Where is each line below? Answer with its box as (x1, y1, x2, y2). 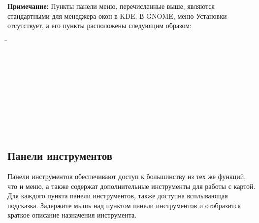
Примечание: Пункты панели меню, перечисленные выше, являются (7, 1, 215, 11)
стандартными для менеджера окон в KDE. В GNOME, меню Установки (7, 10, 227, 21)
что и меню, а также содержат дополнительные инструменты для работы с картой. (7, 181, 256, 191)
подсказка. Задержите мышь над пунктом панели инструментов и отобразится (7, 200, 241, 210)
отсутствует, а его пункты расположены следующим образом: (7, 20, 192, 31)
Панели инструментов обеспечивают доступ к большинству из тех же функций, (7, 171, 246, 181)
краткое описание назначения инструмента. (7, 210, 137, 220)
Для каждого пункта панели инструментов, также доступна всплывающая (7, 190, 228, 201)
